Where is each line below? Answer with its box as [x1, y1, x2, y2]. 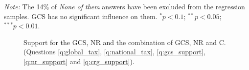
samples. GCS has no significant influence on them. [4, 11, 158, 21]
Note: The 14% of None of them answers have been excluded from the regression [4, 1, 245, 11]
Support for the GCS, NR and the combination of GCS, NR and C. [23, 37, 226, 47]
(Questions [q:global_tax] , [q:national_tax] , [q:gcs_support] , [23, 47, 205, 57]
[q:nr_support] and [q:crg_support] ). [23, 56, 135, 66]
